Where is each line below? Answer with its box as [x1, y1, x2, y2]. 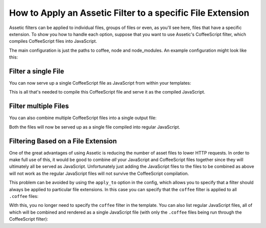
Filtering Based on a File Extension [9, 137, 117, 145]
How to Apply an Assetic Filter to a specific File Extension [9, 7, 250, 18]
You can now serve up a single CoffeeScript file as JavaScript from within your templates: [9, 80, 192, 86]
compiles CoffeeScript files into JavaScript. [9, 38, 97, 44]
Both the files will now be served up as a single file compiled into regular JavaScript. [9, 124, 180, 130]
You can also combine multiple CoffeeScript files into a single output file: [9, 115, 157, 121]
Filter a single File [9, 67, 64, 75]
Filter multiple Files [9, 102, 69, 110]
